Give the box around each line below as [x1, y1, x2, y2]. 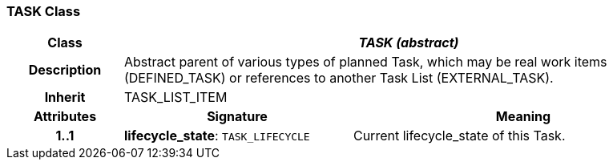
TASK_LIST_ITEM [123, 89, 228, 106]
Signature [207, 108, 268, 125]
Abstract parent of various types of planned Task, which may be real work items [123, 54, 607, 71]
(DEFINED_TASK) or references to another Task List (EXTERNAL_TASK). [123, 70, 554, 87]
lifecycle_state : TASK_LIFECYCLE [123, 128, 310, 144]
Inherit [44, 89, 86, 106]
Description [28, 62, 102, 79]
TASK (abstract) [358, 34, 459, 51]
